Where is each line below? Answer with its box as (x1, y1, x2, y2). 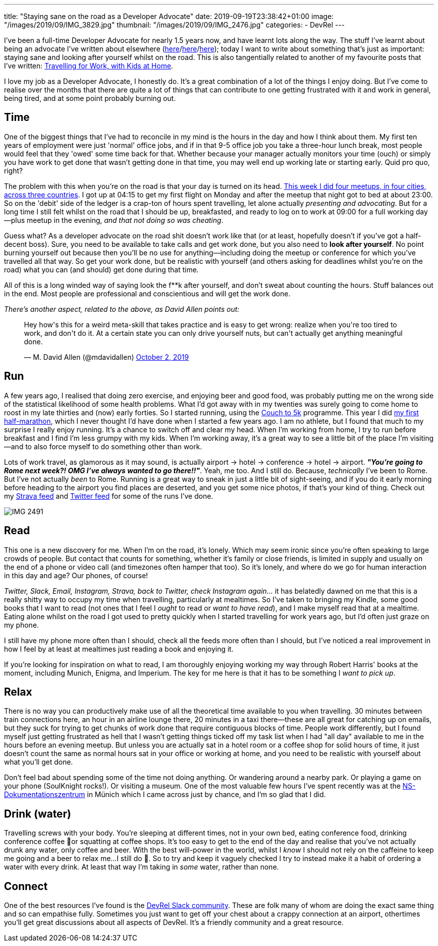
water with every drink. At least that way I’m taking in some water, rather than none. (4, 863, 279, 872)
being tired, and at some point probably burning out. (4, 94, 176, 102)
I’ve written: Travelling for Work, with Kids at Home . (4, 61, 173, 70)
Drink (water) (4, 807, 71, 820)
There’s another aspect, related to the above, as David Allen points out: (4, 304, 239, 313)
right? (4, 166, 23, 175)
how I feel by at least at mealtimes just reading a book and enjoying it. (4, 644, 233, 653)
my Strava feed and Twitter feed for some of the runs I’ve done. (4, 491, 213, 500)
